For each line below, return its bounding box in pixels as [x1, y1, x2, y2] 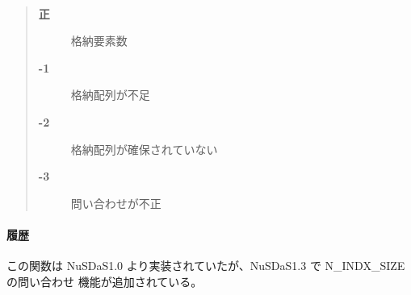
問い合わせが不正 [70, 194, 161, 211]
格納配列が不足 [70, 86, 150, 103]
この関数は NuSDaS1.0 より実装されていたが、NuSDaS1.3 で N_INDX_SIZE [6, 257, 405, 274]
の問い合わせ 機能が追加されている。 [6, 272, 203, 289]
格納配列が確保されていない [70, 140, 218, 157]
